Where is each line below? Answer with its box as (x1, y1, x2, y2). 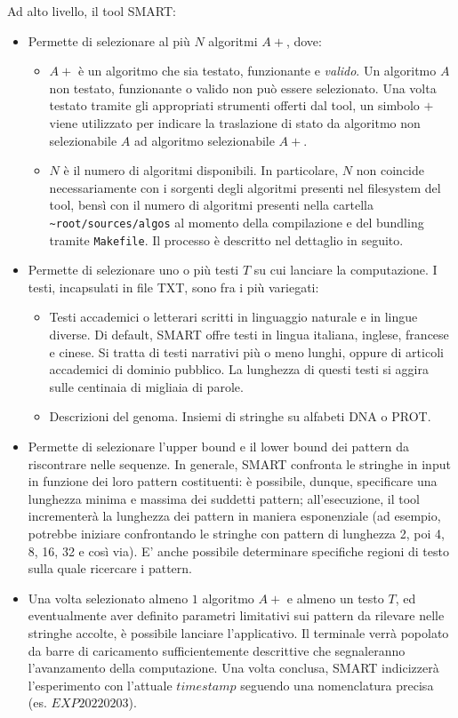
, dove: (285, 31, 322, 50)
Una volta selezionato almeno (28, 588, 189, 607)
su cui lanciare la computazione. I (253, 260, 438, 279)
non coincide (356, 161, 424, 179)
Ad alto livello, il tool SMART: (7, 2, 176, 20)
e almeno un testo (286, 588, 384, 607)
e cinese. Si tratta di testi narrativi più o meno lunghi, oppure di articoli (49, 342, 444, 361)
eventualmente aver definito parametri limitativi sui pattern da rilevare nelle (28, 606, 445, 625)
